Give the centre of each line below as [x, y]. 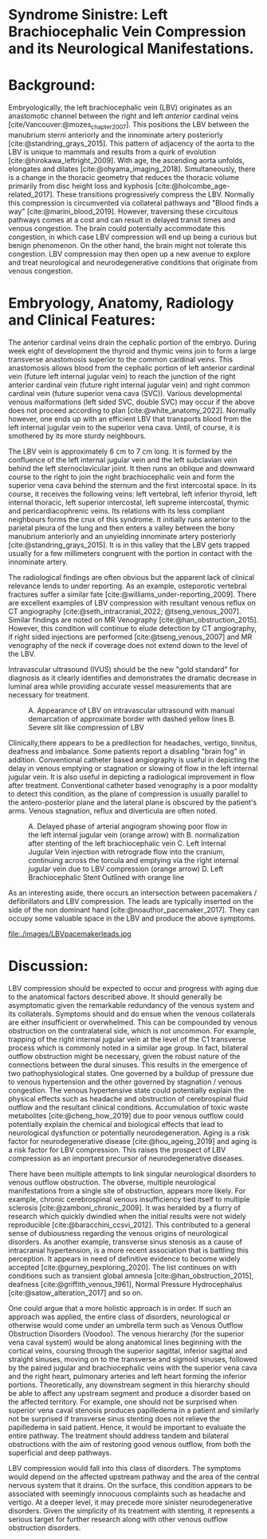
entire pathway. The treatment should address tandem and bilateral [119, 1435]
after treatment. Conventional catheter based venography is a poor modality [133, 785]
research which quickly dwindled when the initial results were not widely [127, 1216]
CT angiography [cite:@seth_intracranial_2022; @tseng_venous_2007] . [125, 611]
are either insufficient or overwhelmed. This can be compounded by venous [133, 1022]
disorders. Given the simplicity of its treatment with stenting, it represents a [132, 1510]
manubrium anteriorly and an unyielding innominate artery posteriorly [122, 536]
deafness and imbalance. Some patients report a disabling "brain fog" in [127, 751]
